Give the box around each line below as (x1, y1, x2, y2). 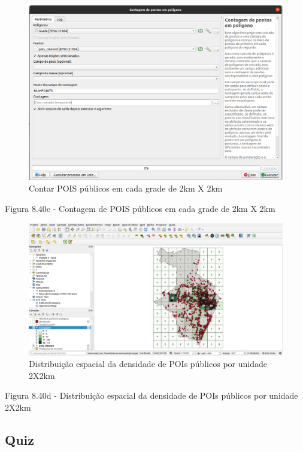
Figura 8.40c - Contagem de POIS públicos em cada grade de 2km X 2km (5, 202, 275, 214)
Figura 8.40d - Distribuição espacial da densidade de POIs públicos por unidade (5, 389, 298, 402)
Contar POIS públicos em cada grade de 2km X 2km (29, 182, 223, 195)
